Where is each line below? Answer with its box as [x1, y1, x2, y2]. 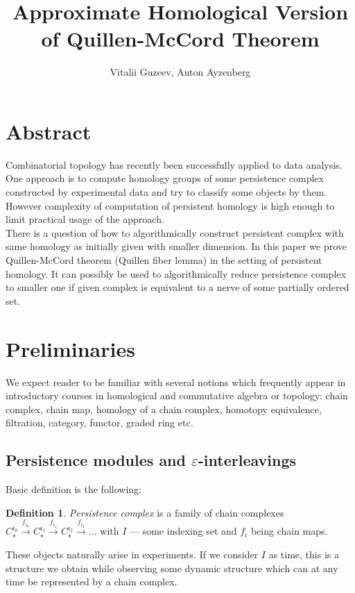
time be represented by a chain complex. [6, 574, 177, 589]
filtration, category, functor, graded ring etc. [6, 415, 193, 430]
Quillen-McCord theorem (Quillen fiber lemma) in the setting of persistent [6, 253, 322, 267]
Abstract [6, 117, 92, 145]
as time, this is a [268, 547, 339, 562]
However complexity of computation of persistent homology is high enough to [6, 198, 335, 212]
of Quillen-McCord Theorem [41, 24, 320, 53]
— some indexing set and [130, 524, 237, 538]
